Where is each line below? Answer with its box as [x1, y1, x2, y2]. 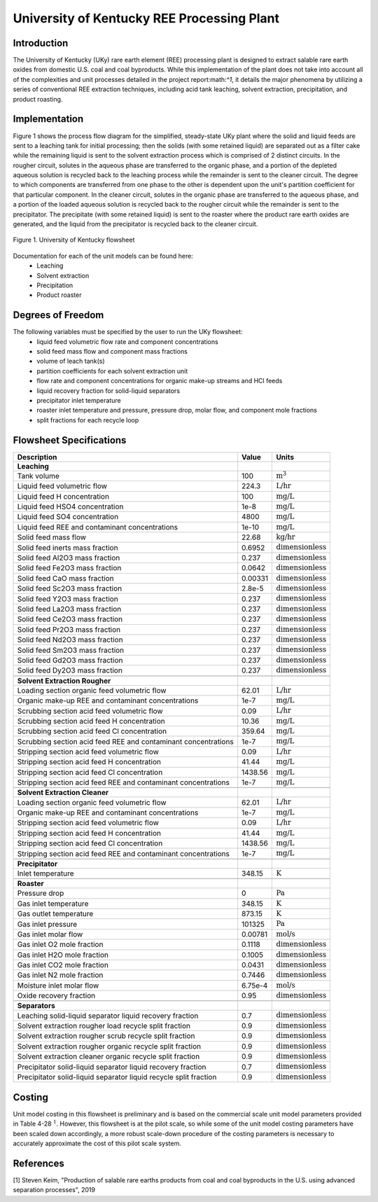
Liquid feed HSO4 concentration [17, 502, 124, 511]
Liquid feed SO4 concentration [17, 512, 119, 522]
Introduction [13, 37, 69, 49]
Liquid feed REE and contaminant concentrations [17, 522, 178, 532]
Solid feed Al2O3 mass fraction [17, 553, 120, 563]
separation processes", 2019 [13, 1186, 96, 1194]
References [13, 1157, 64, 1169]
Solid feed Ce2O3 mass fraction [17, 614, 123, 624]
